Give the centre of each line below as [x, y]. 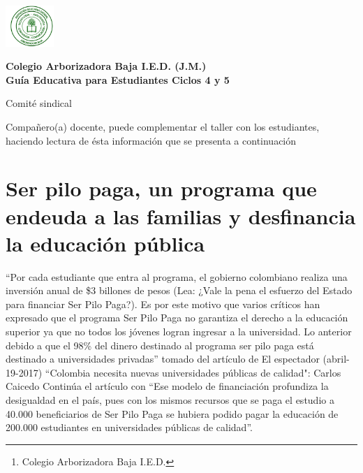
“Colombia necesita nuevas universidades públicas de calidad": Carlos [193, 372]
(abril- [336, 359]
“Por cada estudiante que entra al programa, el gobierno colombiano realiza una [177, 276]
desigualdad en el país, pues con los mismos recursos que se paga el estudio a [170, 399]
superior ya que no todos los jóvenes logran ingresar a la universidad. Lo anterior [179, 332]
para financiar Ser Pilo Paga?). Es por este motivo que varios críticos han [163, 304]
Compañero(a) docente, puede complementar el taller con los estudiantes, [163, 126]
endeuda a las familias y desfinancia [181, 216]
